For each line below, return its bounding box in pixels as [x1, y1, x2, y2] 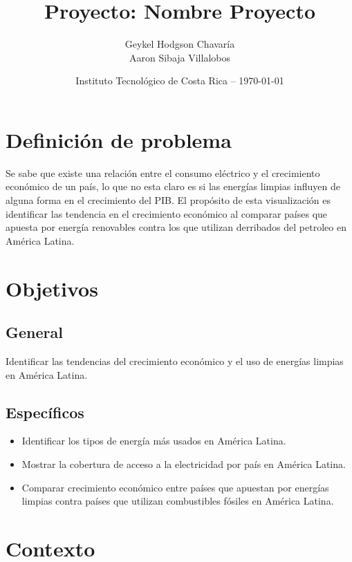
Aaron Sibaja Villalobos [129, 50, 230, 64]
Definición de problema [6, 125, 232, 153]
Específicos [6, 401, 84, 422]
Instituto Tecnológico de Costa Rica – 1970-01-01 [75, 73, 284, 88]
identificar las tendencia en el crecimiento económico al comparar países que [6, 206, 328, 221]
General [6, 321, 63, 343]
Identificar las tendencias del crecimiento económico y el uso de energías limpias [6, 353, 344, 368]
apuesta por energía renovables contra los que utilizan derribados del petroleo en [6, 220, 346, 234]
